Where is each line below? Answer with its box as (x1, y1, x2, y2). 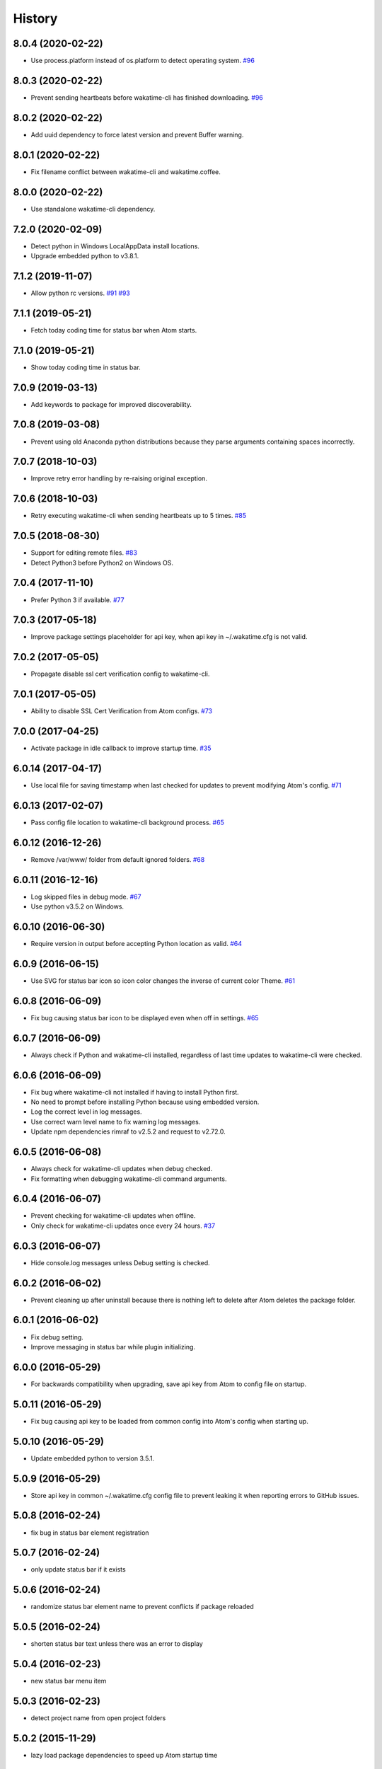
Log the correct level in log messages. (30, 1107, 142, 1116)
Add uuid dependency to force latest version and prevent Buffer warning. (30, 130, 244, 139)
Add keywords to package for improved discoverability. (30, 400, 192, 408)
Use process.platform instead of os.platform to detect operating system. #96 (30, 57, 255, 65)
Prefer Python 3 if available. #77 (30, 595, 125, 604)
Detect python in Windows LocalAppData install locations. (30, 241, 199, 250)
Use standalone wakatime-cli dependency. (30, 204, 156, 213)
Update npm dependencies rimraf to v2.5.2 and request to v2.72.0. (30, 1127, 226, 1136)
